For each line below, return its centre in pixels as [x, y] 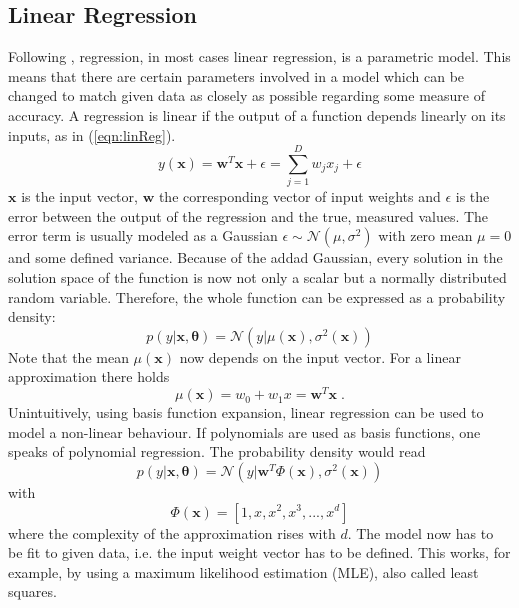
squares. [32, 591]
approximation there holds [89, 376]
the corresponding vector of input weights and [299, 196]
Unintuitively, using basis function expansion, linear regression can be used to [246, 412]
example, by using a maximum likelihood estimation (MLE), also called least [243, 571]
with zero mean [425, 235]
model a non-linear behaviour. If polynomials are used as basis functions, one [244, 431]
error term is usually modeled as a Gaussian [143, 235]
